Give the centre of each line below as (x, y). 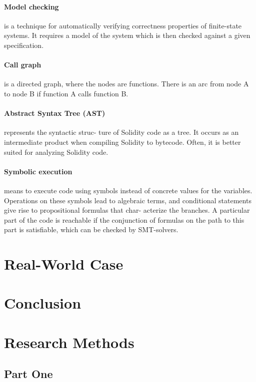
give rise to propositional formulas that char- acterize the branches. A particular (127, 210)
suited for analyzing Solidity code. (56, 152)
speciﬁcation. (24, 45)
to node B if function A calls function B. (66, 93)
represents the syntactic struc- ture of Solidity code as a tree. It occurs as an (121, 132)
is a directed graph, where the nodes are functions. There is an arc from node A (126, 84)
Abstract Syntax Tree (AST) (55, 113)
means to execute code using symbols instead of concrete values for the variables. (128, 190)
